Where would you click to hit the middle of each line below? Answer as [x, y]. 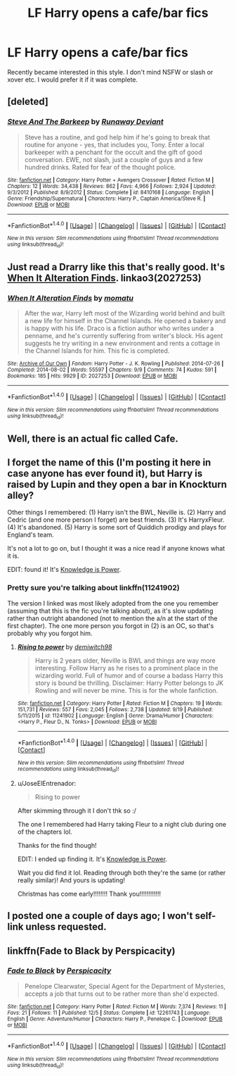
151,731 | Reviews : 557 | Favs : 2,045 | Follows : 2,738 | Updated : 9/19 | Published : [115, 709]
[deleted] [28, 102]
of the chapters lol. [45, 832]
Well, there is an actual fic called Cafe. [93, 438]
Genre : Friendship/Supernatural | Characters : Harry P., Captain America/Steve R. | [106, 199]
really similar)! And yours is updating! [71, 880]
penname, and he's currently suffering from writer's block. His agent [124, 336]
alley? [21, 495]
